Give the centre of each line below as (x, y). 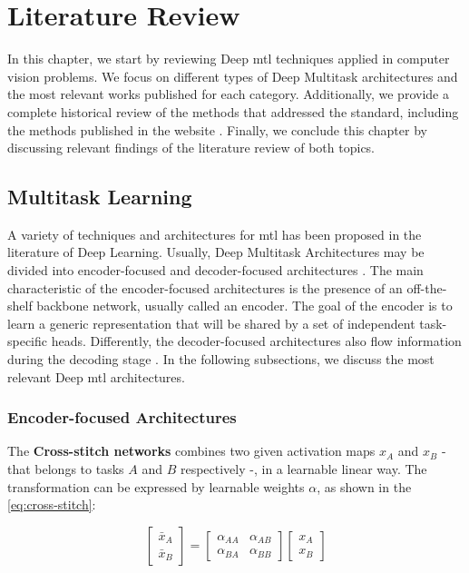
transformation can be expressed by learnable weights (156, 486)
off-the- (427, 287)
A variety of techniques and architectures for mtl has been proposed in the (215, 234)
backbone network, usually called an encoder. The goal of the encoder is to (244, 306)
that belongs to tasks (66, 469)
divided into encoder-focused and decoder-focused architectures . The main (215, 270)
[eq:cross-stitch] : (52, 504)
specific (28, 341)
